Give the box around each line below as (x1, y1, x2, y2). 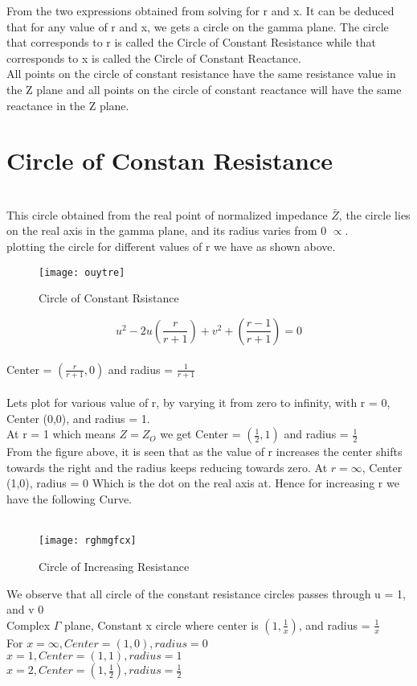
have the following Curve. (6, 491, 132, 507)
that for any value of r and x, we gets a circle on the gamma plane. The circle (6, 18, 389, 35)
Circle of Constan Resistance (6, 144, 333, 177)
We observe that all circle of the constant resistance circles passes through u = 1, (6, 585, 406, 602)
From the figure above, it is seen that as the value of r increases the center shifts (6, 443, 403, 460)
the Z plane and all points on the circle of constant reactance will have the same (6, 80, 402, 97)
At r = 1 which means (6, 425, 116, 442)
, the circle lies (338, 206, 411, 223)
